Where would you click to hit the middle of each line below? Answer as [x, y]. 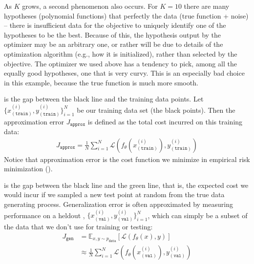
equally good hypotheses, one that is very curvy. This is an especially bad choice [124, 73]
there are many [207, 6]
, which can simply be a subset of [198, 215]
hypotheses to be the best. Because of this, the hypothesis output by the [113, 34]
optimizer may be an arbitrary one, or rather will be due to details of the [114, 44]
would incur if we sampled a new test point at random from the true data [114, 194]
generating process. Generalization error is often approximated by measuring [118, 204]
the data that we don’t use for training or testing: [78, 227]
